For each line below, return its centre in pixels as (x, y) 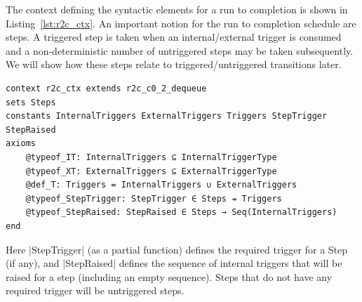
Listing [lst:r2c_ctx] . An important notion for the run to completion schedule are (181, 23)
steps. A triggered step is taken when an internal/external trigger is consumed (174, 37)
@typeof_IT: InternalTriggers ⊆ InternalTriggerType (151, 157)
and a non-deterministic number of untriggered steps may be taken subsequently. (180, 50)
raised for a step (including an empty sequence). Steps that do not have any (169, 276)
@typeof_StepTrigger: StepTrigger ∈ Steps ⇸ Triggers (154, 198)
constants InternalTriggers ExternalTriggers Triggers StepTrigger (167, 116)
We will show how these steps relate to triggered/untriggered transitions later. (174, 64)
